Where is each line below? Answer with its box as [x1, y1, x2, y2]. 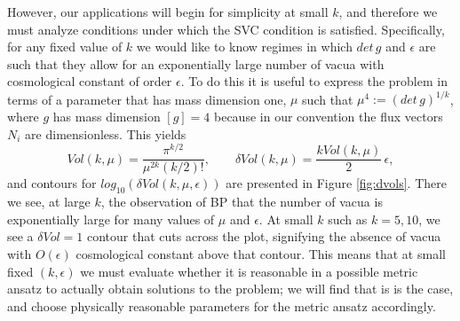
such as [328, 209, 368, 228]
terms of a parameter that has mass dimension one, [7, 90, 287, 108]
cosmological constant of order [7, 72, 172, 90]
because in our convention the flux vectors [214, 107, 443, 126]
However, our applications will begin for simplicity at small [7, 3, 329, 20]
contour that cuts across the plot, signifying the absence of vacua [86, 227, 441, 246]
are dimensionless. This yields [25, 124, 186, 143]
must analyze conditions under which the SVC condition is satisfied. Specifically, [7, 20, 445, 38]
